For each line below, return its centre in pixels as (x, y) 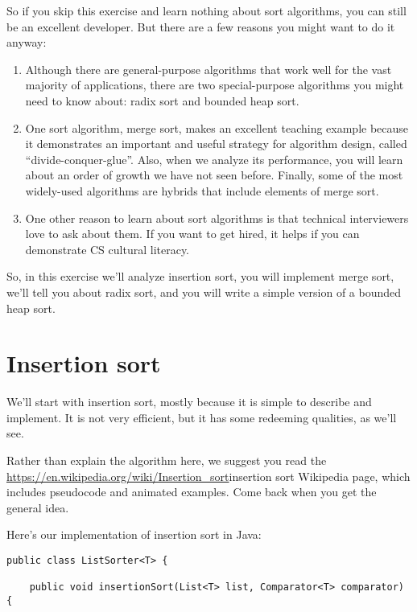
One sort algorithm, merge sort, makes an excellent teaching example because (217, 127)
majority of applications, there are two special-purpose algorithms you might (215, 85)
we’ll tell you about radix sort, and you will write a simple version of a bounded (204, 292)
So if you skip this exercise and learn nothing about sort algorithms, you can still (206, 10)
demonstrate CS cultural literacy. (107, 249)
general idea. (38, 507)
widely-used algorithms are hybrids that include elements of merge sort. (202, 190)
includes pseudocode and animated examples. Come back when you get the (192, 492)
